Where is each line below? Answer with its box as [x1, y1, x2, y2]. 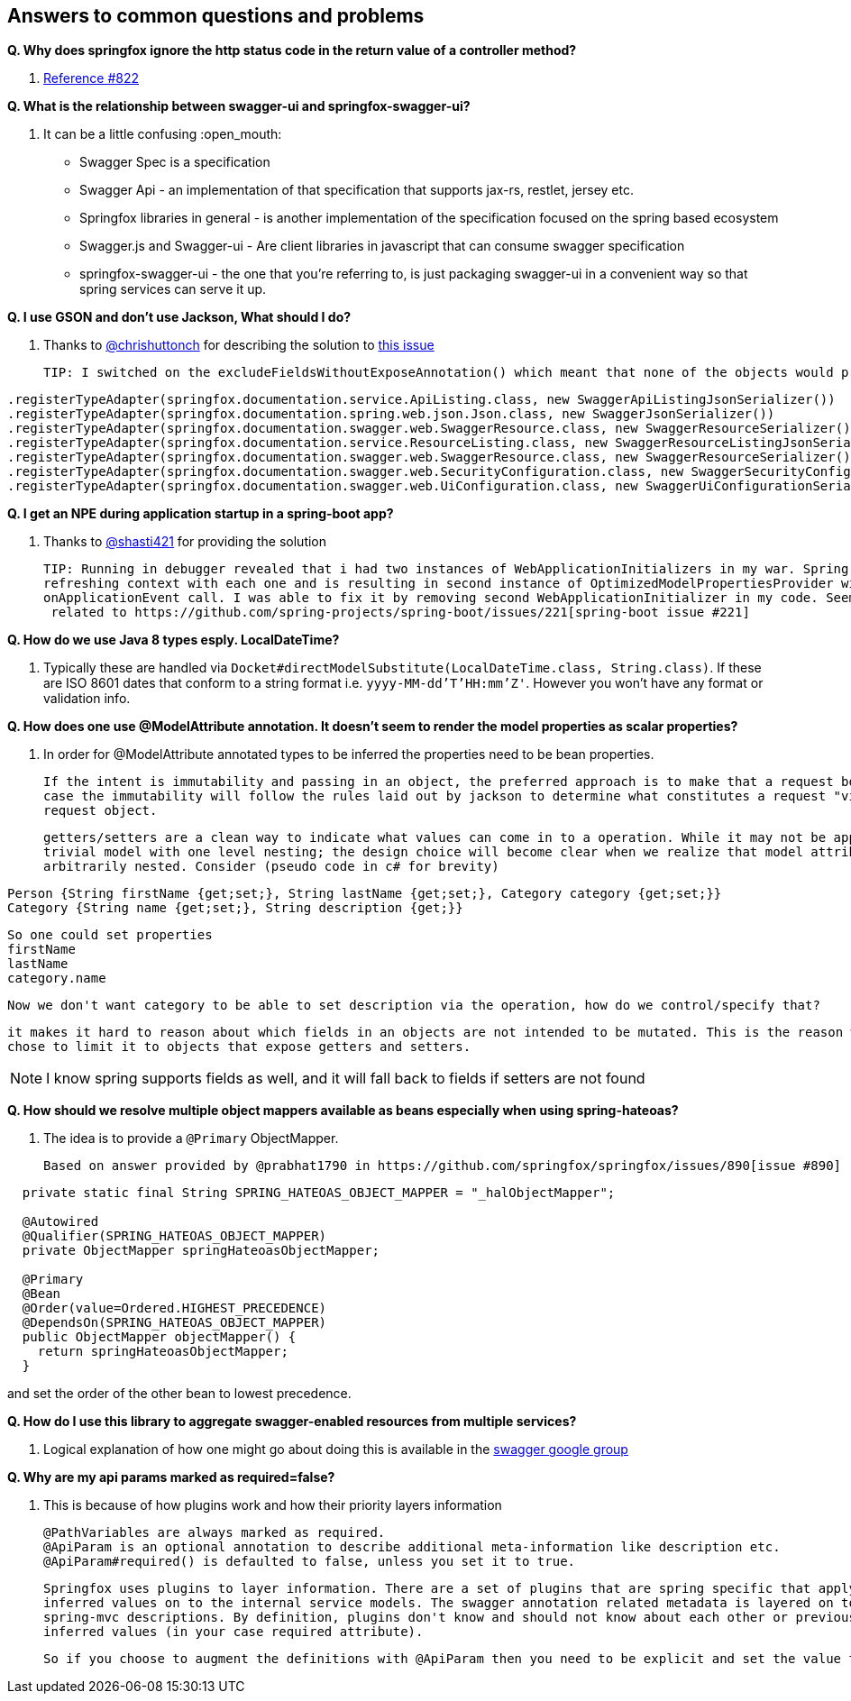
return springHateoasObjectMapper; [37, 1344, 288, 1359]
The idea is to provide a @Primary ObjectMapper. [43, 1130, 339, 1147]
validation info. [43, 690, 131, 707]
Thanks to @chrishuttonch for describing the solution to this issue [43, 337, 435, 353]
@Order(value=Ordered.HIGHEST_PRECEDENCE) [22, 1301, 327, 1316]
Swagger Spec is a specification [79, 154, 270, 170]
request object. [43, 803, 158, 818]
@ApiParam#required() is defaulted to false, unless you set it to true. [43, 1554, 576, 1569]
